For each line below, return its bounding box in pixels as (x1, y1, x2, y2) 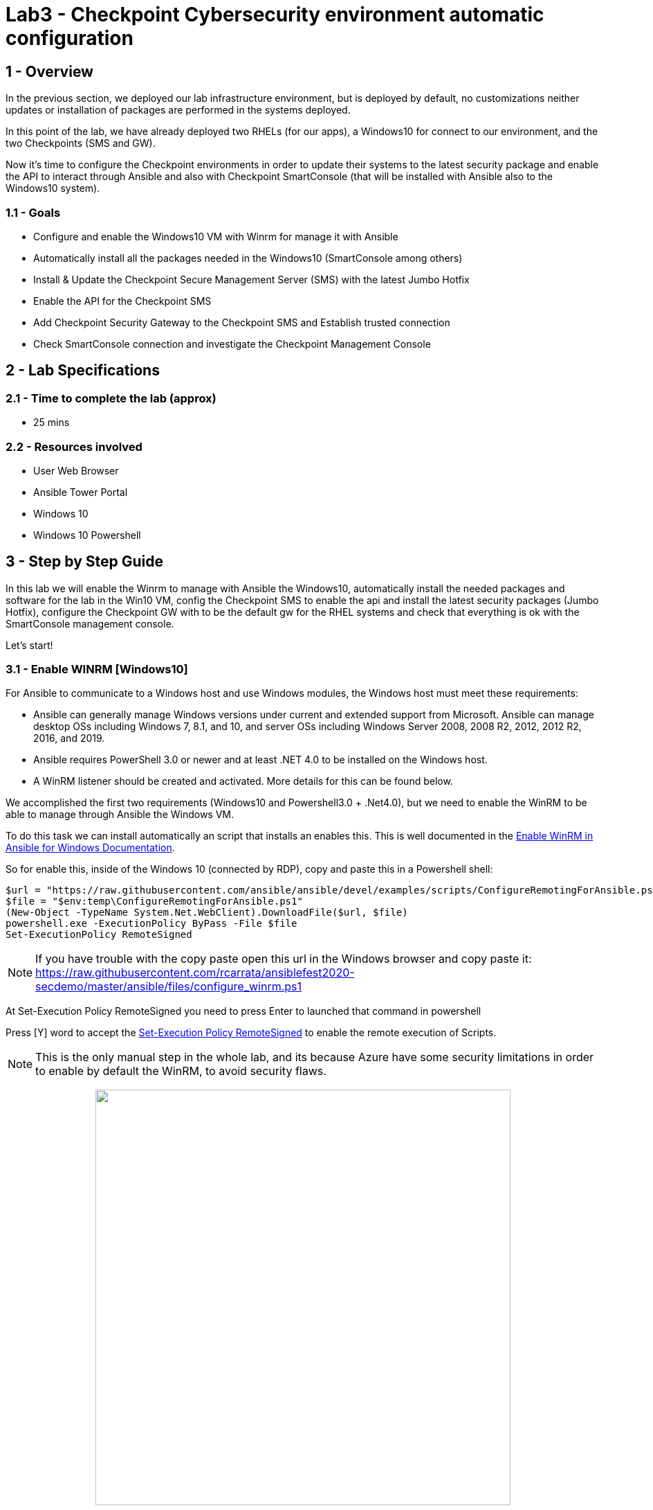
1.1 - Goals (6, 205, 61, 220)
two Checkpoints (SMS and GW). (6, 137, 156, 150)
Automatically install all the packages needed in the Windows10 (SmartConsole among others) (33, 251, 463, 264)
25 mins (33, 416, 70, 429)
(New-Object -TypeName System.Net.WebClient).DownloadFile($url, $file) (6, 907, 408, 918)
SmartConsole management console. (6, 617, 174, 630)
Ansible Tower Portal (33, 486, 128, 498)
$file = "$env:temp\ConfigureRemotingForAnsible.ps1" (6, 896, 303, 907)
